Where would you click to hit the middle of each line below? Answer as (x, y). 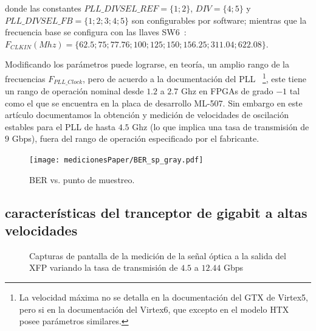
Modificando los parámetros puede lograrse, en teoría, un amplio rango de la (147, 64)
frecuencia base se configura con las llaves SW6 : (96, 32)
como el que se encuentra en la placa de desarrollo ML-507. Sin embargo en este (154, 103)
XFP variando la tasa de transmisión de (104, 267)
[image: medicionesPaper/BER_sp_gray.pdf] (116, 160)
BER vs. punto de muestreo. (82, 179)
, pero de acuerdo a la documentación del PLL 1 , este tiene (194, 77)
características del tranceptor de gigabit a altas (156, 212)
